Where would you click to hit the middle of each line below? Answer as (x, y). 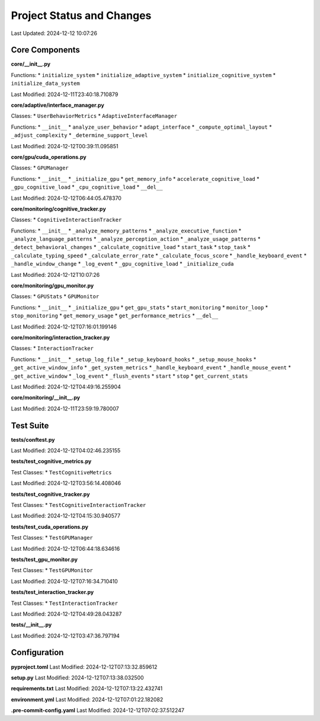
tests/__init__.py (31, 625)
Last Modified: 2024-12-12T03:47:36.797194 (65, 636)
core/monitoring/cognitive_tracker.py (58, 209)
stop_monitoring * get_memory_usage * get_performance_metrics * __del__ (115, 316)
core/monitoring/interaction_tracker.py (60, 337)
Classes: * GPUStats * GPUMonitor (55, 296)
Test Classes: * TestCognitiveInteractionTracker (79, 505)
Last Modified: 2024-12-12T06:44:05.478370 (66, 198)
